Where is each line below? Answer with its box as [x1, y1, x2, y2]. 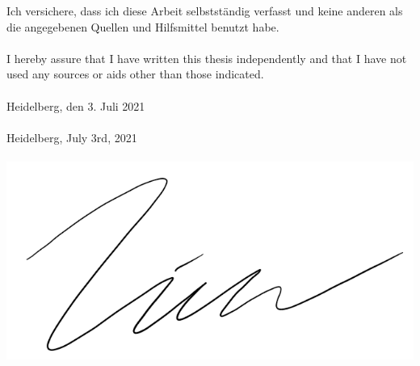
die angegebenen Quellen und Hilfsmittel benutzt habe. [6, 18, 279, 35]
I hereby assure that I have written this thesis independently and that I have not [6, 49, 407, 66]
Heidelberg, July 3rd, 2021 [6, 128, 137, 145]
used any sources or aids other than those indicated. [6, 65, 264, 82]
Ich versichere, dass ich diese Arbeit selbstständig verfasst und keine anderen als [6, 2, 403, 19]
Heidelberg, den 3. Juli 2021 [6, 97, 145, 114]
